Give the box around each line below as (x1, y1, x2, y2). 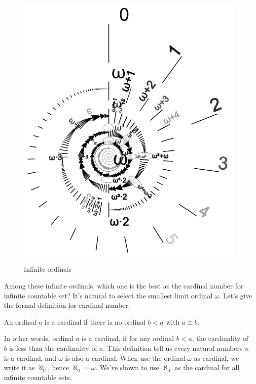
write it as (4, 362, 35, 373)
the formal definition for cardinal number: (4, 300, 130, 310)
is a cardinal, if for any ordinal (81, 333, 174, 343)
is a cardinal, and (4, 352, 56, 363)
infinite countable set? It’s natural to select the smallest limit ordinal (4, 290, 213, 300)
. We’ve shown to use (95, 362, 159, 373)
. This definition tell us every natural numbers (103, 343, 243, 353)
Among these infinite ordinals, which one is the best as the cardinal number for (4, 281, 244, 291)
